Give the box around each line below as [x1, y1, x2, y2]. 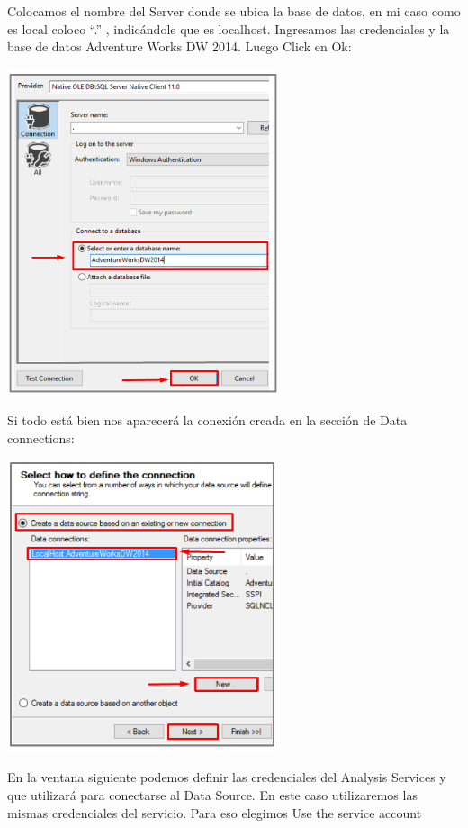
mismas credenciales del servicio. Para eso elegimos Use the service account [7, 803, 422, 822]
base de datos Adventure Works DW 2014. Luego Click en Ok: [7, 37, 352, 56]
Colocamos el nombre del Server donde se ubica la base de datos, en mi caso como [7, 2, 461, 20]
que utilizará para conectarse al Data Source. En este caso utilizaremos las [7, 786, 418, 805]
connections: [7, 428, 75, 447]
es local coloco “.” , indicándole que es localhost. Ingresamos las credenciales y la [7, 19, 450, 38]
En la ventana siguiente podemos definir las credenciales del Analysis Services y [7, 768, 446, 787]
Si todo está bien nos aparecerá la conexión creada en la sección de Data [7, 410, 408, 429]
